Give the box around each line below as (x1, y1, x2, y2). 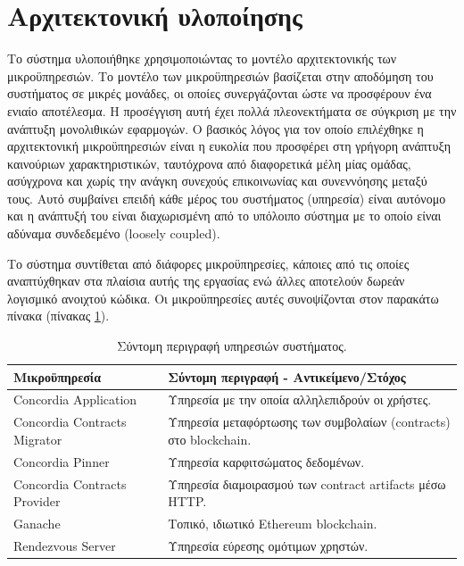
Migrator (13, 429, 62, 448)
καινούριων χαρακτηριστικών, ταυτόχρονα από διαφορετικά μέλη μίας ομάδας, (7, 154, 411, 172)
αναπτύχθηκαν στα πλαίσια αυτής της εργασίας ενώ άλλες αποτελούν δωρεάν (7, 271, 405, 290)
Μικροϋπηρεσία (13, 367, 102, 386)
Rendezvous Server (13, 536, 116, 554)
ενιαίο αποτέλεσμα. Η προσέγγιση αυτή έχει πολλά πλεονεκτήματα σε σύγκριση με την (7, 101, 457, 120)
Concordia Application (13, 390, 137, 409)
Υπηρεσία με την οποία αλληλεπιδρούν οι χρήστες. (168, 390, 432, 409)
